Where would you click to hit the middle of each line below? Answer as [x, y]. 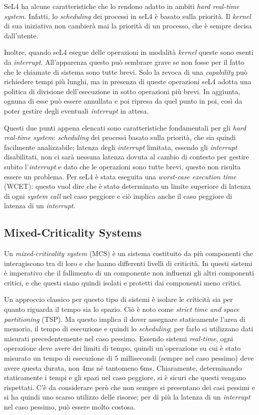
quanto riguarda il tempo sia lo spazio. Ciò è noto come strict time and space [122, 309]
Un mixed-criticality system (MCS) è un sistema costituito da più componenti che [129, 253]
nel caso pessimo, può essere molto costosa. [70, 406]
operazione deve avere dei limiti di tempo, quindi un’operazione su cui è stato [123, 348]
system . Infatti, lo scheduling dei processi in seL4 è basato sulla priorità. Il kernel [128, 16]
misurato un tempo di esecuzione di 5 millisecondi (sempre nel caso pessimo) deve [129, 358]
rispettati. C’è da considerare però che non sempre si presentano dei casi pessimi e [129, 387]
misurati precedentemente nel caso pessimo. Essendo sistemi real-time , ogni [119, 338]
